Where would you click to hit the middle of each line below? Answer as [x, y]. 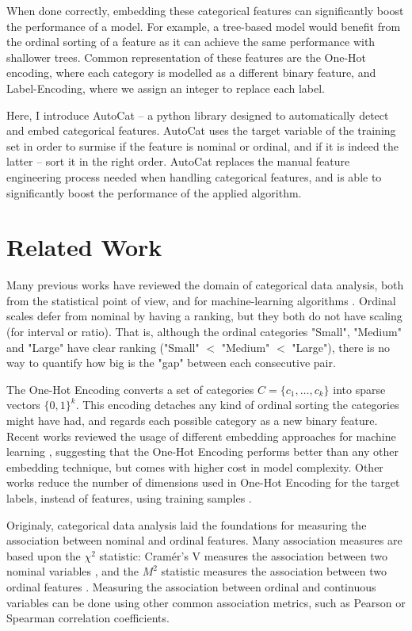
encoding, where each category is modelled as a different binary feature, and [191, 73]
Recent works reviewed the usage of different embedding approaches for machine [201, 436]
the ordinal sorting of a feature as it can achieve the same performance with [191, 42]
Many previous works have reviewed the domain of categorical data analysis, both [205, 285]
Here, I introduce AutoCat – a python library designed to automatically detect [198, 115]
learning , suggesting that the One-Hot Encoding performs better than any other [202, 451]
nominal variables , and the [72, 571]
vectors [23, 405]
